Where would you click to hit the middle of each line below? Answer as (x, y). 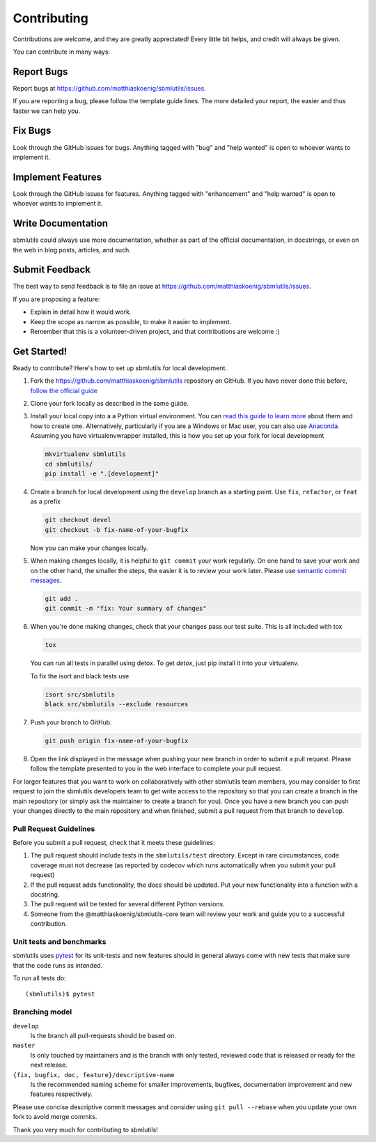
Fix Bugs (32, 131)
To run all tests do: (39, 978)
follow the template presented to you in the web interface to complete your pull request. (156, 769)
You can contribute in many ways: (62, 52)
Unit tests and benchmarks (60, 941)
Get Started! (40, 351)
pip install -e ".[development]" (102, 474)
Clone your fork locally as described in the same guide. (110, 404)
